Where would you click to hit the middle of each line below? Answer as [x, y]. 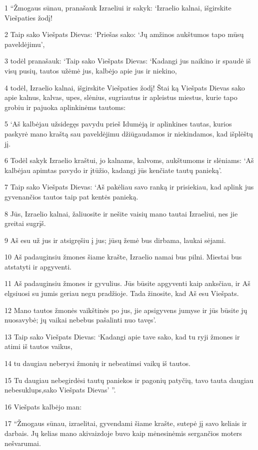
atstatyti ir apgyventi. [38, 266]
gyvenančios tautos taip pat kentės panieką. [71, 196]
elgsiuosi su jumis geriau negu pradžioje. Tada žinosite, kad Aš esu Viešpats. [122, 293]
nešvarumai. [23, 443]
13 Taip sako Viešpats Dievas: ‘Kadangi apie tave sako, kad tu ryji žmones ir [122, 336]
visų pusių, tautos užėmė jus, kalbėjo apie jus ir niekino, [91, 70]
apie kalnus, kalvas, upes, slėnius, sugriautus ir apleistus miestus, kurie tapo [121, 97]
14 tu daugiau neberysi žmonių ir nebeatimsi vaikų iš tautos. [97, 363]
